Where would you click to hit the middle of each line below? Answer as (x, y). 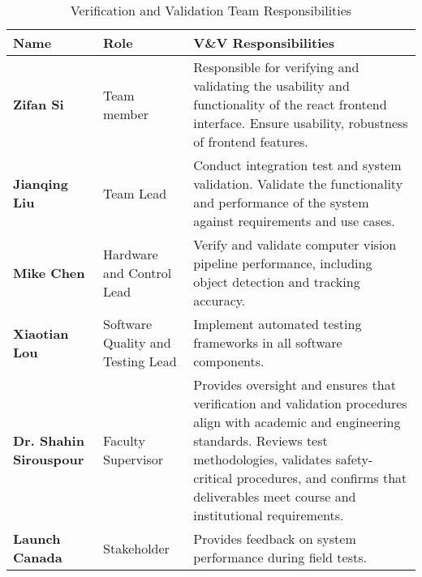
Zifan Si (39, 104)
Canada (38, 557)
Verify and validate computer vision (295, 244)
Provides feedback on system (275, 539)
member (126, 113)
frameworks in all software (268, 342)
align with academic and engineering (297, 422)
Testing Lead (140, 361)
